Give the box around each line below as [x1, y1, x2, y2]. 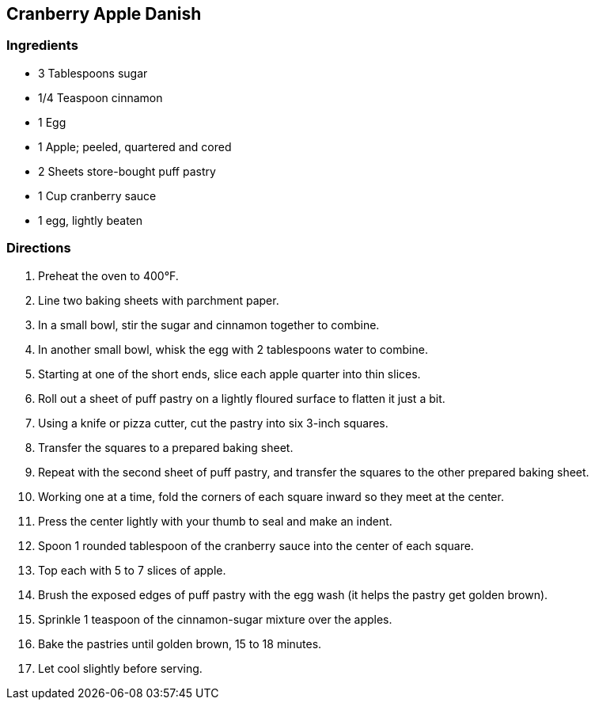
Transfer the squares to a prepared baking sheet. [38, 440, 294, 454]
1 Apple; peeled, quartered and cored [38, 139, 232, 154]
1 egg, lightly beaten [38, 213, 143, 227]
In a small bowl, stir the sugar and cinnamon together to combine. [38, 317, 380, 332]
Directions [6, 240, 71, 256]
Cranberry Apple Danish [6, 4, 202, 24]
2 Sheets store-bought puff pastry [38, 164, 216, 178]
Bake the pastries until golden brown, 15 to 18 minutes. [38, 636, 322, 651]
